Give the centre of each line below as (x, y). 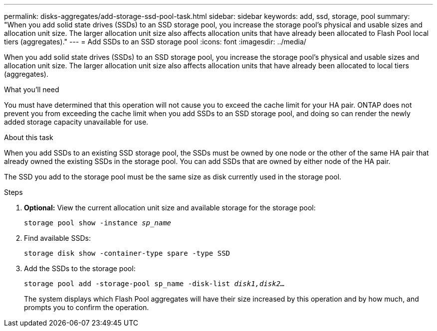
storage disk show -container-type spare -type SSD (127, 253)
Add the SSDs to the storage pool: (80, 268)
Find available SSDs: (57, 238)
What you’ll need (32, 89)
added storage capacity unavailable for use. (76, 122)
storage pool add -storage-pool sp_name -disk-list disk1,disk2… (154, 284)
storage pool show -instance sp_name (98, 223)
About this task (29, 137)
